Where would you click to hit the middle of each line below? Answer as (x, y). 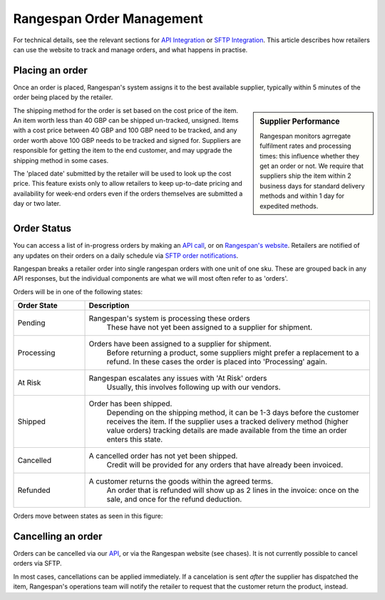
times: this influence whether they (310, 156)
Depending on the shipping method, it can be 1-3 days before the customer (233, 413)
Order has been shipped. (130, 404)
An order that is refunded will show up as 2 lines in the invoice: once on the (233, 491)
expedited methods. (289, 206)
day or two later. (37, 204)
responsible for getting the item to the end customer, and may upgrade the (123, 151)
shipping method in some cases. (61, 160)
